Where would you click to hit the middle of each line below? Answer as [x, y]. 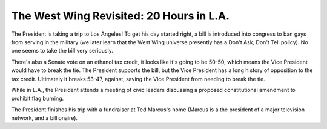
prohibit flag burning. [38, 98]
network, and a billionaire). [45, 118]
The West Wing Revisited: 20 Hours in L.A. [121, 16]
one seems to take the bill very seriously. [62, 51]
